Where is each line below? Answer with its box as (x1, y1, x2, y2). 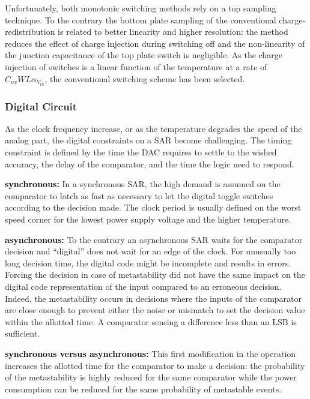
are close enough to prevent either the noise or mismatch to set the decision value (5, 304, 305, 316)
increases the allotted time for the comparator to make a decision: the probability (5, 359, 305, 371)
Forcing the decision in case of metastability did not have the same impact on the (5, 268, 305, 281)
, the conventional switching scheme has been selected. (44, 72, 245, 85)
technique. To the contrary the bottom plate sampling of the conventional (5, 13, 276, 26)
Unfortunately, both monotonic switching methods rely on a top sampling (5, 2, 276, 14)
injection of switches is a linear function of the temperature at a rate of (5, 60, 267, 73)
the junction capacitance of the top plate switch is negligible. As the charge (5, 49, 282, 61)
